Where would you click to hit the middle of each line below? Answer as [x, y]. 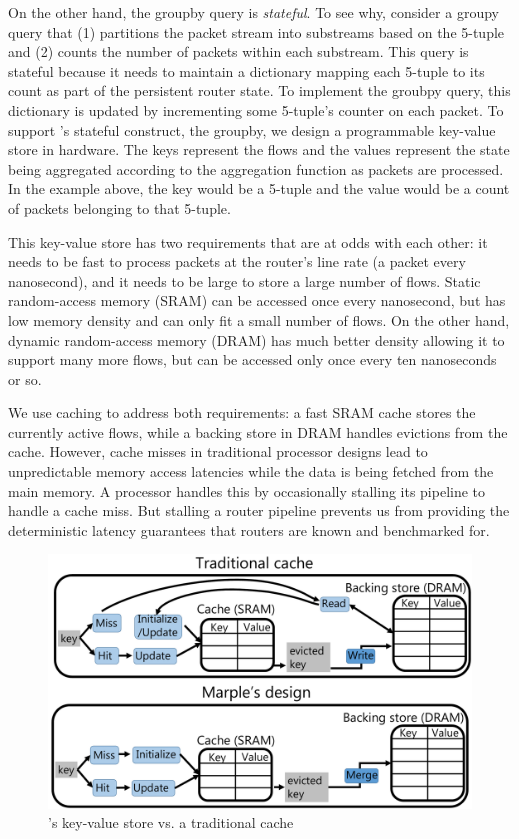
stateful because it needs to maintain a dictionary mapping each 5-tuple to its [246, 70]
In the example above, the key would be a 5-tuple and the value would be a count [259, 188]
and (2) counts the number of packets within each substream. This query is [238, 51]
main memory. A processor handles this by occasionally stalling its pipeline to [247, 490]
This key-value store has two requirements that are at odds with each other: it [248, 241]
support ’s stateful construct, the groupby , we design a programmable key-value [252, 129]
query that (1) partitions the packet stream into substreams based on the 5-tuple [256, 31]
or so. [25, 378]
